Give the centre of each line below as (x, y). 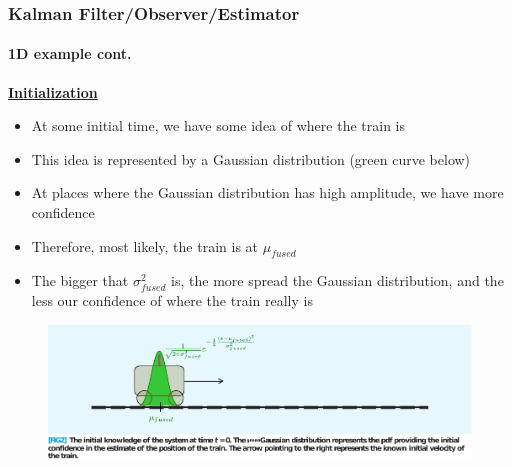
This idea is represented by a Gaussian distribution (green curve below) (251, 158)
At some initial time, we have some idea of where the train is (218, 125)
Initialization (53, 91)
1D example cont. (70, 53)
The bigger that (80, 280)
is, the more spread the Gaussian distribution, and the (337, 280)
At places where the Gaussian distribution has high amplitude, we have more (267, 192)
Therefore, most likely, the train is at (145, 245)
